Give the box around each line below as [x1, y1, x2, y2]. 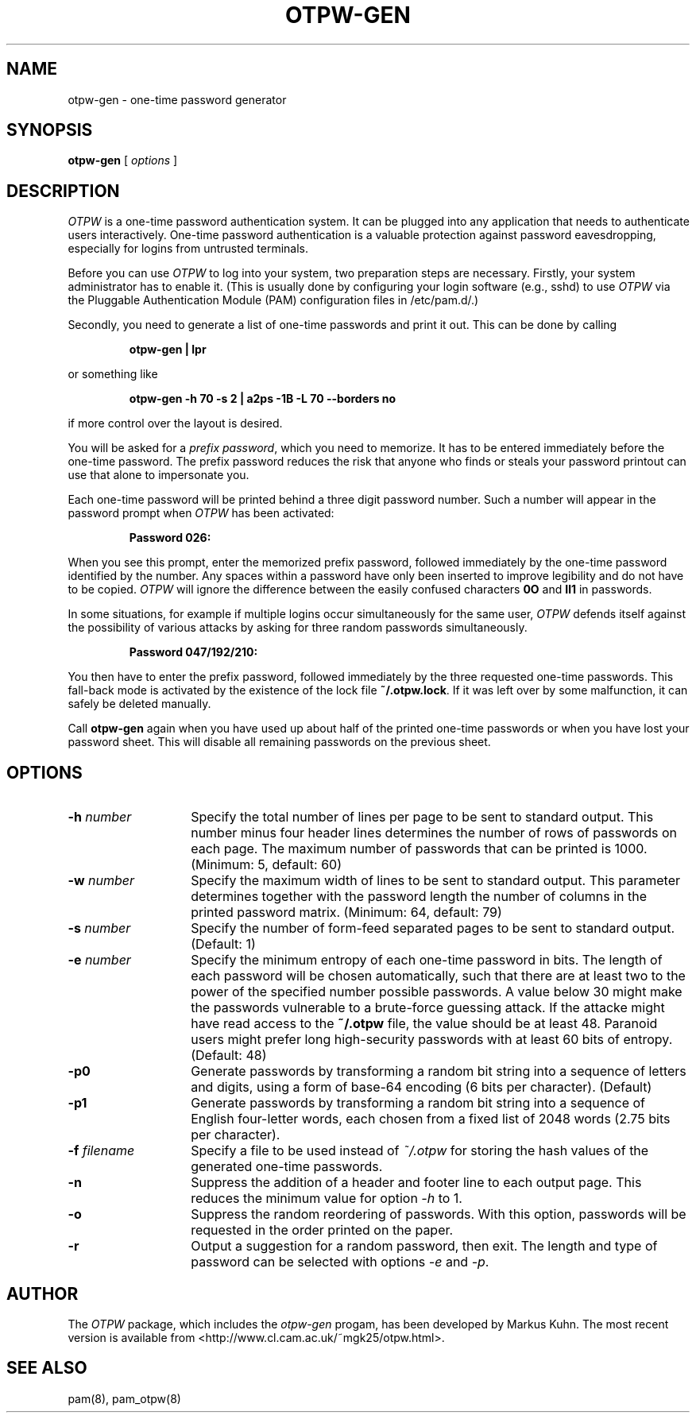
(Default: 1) [191, 936, 256, 953]
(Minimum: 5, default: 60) [191, 856, 342, 873]
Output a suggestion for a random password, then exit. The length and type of [191, 1238, 658, 1255]
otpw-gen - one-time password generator [68, 92, 287, 106]
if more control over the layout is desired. [68, 416, 283, 431]
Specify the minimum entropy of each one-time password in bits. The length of [191, 952, 663, 969]
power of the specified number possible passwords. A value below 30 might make [191, 984, 682, 1000]
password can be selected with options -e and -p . [191, 1254, 489, 1270]
